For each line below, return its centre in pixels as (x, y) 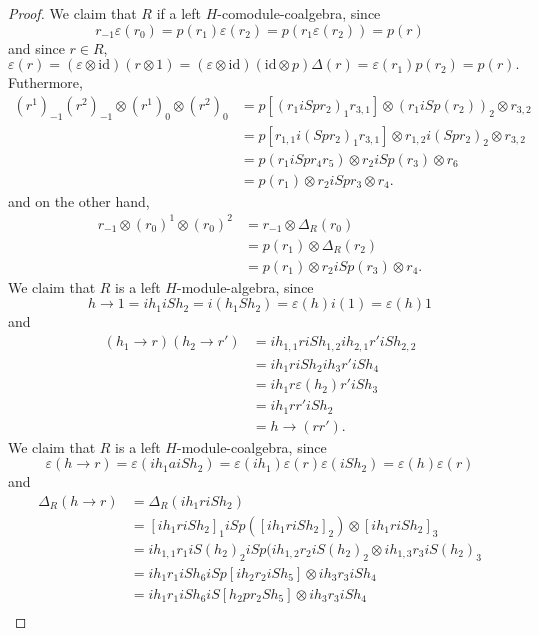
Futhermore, (45, 82)
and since (36, 47)
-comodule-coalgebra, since (299, 13)
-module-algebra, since (245, 286)
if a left (178, 13)
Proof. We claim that (72, 13)
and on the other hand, (79, 200)
